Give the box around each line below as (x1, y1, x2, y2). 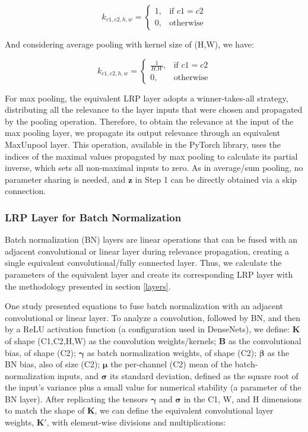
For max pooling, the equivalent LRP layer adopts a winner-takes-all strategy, (5, 91, 288, 104)
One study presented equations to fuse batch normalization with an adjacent (5, 300, 284, 312)
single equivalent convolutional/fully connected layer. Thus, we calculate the (5, 256, 282, 269)
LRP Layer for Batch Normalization (5, 209, 182, 224)
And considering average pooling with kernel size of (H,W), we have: (5, 38, 254, 50)
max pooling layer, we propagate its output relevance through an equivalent (5, 126, 281, 139)
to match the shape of (5, 404, 85, 417)
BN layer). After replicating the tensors (5, 392, 148, 405)
